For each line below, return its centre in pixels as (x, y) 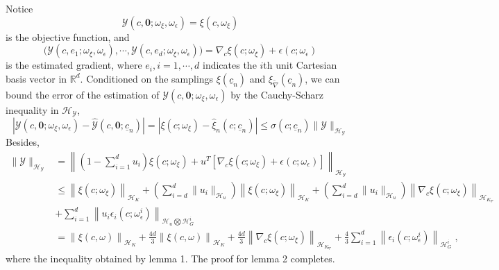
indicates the (229, 65)
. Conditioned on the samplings (147, 78)
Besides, (23, 142)
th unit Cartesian (300, 65)
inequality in (32, 109)
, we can (322, 78)
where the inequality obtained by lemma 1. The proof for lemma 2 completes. (170, 258)
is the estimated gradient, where (74, 65)
